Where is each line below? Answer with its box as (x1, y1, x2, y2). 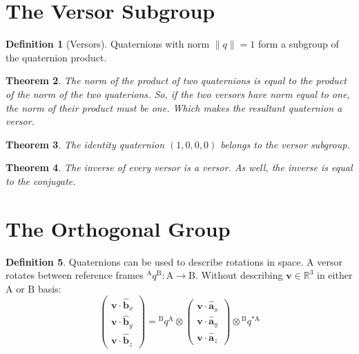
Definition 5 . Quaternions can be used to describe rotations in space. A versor (6, 254, 342, 268)
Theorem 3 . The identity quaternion (6, 137, 165, 151)
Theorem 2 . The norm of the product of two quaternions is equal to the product (6, 73, 347, 88)
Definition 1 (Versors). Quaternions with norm (6, 37, 210, 51)
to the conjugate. (6, 173, 76, 188)
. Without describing (195, 268, 283, 282)
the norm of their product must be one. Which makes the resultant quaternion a (6, 100, 342, 115)
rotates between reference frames (6, 268, 144, 282)
